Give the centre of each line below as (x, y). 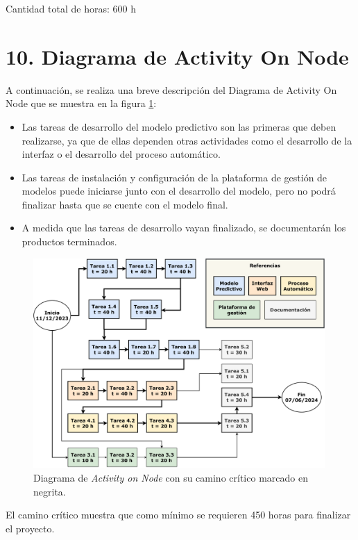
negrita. (50, 491)
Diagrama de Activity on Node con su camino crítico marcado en (171, 477)
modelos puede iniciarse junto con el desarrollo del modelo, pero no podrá (179, 191)
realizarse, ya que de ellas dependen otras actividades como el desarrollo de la (187, 140)
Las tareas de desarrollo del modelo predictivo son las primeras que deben (179, 126)
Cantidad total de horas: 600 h (71, 8)
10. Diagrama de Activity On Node (177, 56)
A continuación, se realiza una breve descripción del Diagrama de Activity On (171, 89)
